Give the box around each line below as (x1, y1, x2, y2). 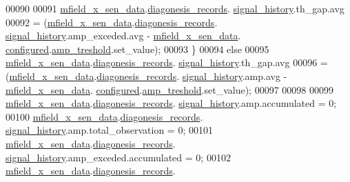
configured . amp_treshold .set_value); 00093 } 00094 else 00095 (6, 41, 269, 56)
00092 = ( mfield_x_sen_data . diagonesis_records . (6, 14, 218, 29)
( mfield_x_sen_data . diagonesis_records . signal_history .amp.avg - (6, 68, 287, 83)
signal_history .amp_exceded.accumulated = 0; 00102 (6, 150, 231, 164)
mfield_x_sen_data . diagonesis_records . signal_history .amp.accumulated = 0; (6, 96, 337, 110)
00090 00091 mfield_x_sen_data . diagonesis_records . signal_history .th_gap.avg (6, 1, 344, 15)
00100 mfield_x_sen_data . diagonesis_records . (6, 109, 203, 123)
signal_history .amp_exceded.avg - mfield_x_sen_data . (6, 28, 241, 43)
